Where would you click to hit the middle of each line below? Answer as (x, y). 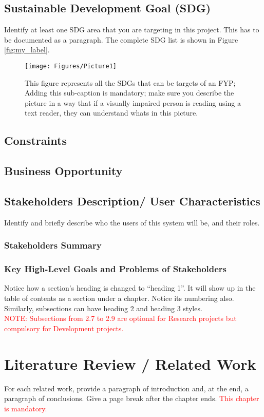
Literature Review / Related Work (130, 363)
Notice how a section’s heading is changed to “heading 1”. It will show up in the (130, 288)
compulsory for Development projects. (64, 328)
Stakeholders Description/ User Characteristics (132, 201)
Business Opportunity (63, 171)
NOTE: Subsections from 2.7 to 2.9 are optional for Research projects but (120, 318)
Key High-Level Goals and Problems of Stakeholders (116, 269)
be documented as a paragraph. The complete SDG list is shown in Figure (121, 39)
